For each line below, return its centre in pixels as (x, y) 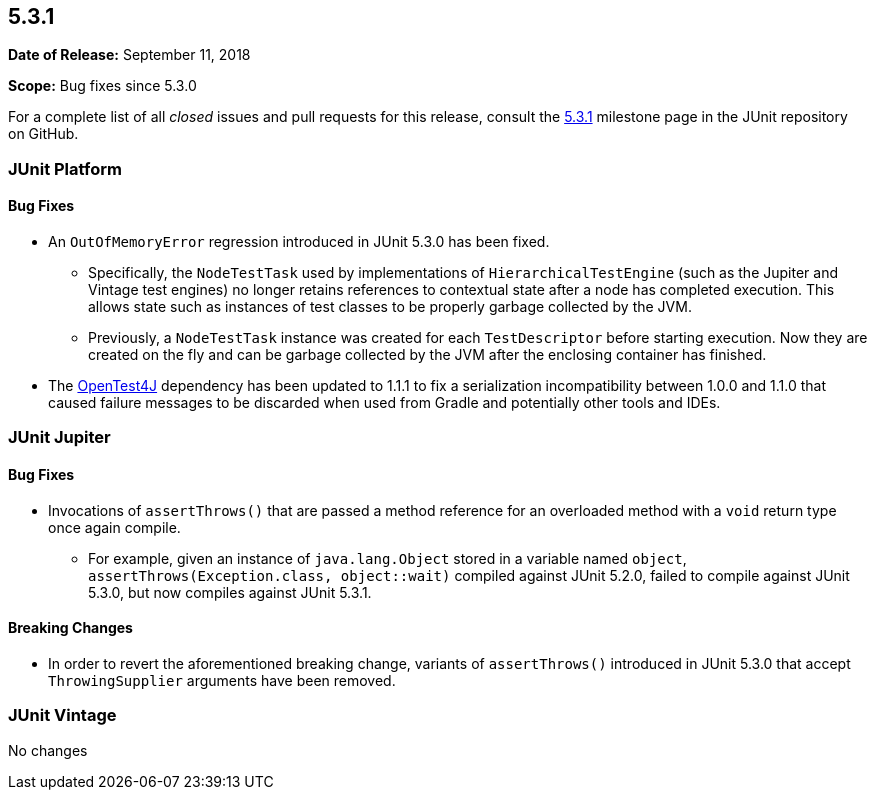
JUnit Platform (65, 168)
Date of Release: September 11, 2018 (129, 55)
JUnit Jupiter (59, 437)
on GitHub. (43, 134)
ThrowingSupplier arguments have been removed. (222, 680)
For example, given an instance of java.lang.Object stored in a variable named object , (387, 558)
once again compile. (114, 527)
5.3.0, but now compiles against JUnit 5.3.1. (230, 592)
